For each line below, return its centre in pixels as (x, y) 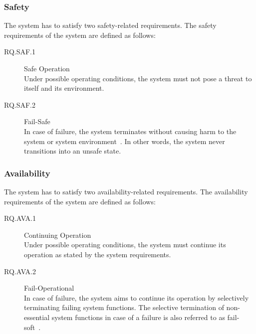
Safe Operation (47, 68)
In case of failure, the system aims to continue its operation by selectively (136, 297)
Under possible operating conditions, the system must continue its (125, 245)
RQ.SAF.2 (20, 104)
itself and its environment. (64, 88)
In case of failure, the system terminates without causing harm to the (130, 131)
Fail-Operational (49, 288)
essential (37, 317)
